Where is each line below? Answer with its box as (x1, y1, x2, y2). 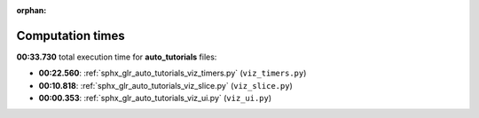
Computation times (16, 28, 125, 43)
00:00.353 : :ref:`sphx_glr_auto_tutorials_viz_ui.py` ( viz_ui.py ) (38, 93, 272, 104)
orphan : (16, 5, 47, 15)
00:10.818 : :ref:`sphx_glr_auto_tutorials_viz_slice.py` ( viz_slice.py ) (38, 80, 293, 90)
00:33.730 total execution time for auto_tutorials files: (16, 51, 217, 62)
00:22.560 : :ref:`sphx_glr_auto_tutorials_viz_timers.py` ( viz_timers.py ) (38, 67, 307, 79)
